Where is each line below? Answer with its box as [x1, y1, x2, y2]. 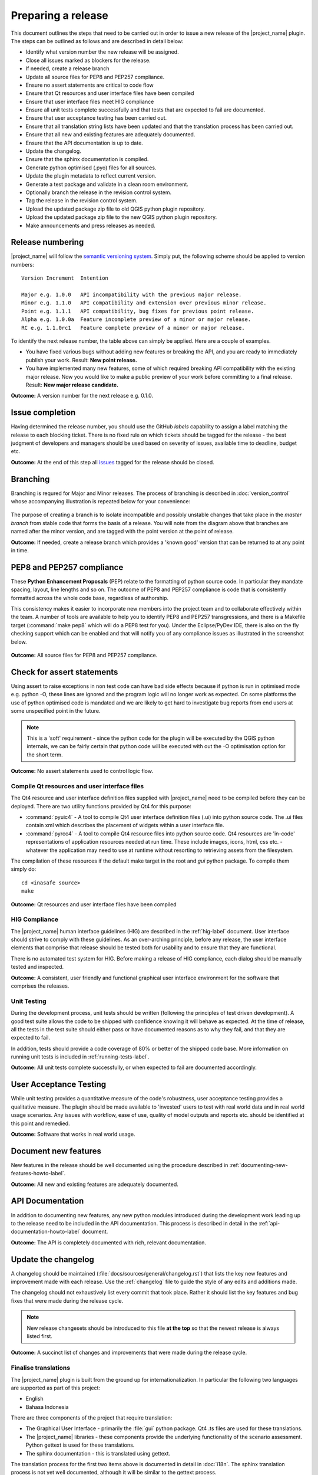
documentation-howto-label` [11, 1228, 81, 1235]
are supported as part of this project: [11, 1384, 100, 1391]
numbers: [11, 261, 35, 268]
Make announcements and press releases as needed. [25, 222, 155, 229]
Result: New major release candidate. [25, 381, 119, 388]
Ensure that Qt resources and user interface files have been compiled [25, 90, 194, 97]
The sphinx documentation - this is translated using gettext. [25, 1450, 171, 1457]
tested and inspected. [11, 963, 64, 971]
